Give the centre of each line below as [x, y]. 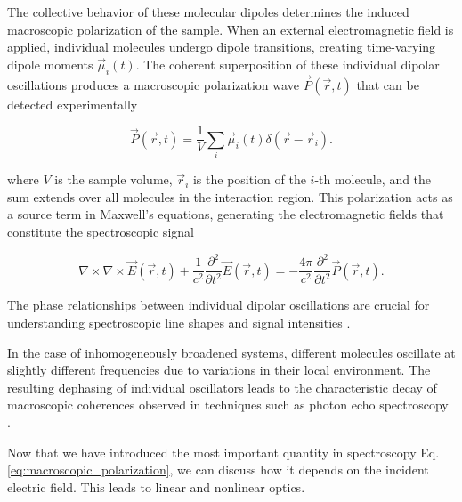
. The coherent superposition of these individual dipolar [288, 64]
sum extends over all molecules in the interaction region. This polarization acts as [230, 196]
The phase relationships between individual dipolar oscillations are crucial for [219, 305]
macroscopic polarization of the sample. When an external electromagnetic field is [231, 29]
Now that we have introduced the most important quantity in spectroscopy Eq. [223, 452]
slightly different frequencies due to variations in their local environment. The [219, 370]
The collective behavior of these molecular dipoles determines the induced [208, 12]
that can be [388, 84]
